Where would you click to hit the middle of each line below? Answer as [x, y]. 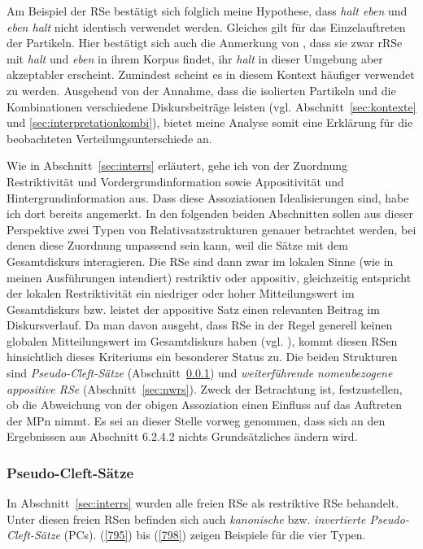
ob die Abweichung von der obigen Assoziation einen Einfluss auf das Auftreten [205, 405]
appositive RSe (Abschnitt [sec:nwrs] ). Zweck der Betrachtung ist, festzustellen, [205, 388]
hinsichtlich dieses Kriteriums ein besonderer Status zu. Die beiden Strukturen [202, 357]
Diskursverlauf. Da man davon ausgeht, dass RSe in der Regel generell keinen [200, 325]
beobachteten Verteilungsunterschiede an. [109, 138]
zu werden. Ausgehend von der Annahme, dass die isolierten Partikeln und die [201, 90]
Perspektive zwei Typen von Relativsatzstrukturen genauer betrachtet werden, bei [211, 229]
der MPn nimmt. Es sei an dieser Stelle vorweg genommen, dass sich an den [196, 420]
